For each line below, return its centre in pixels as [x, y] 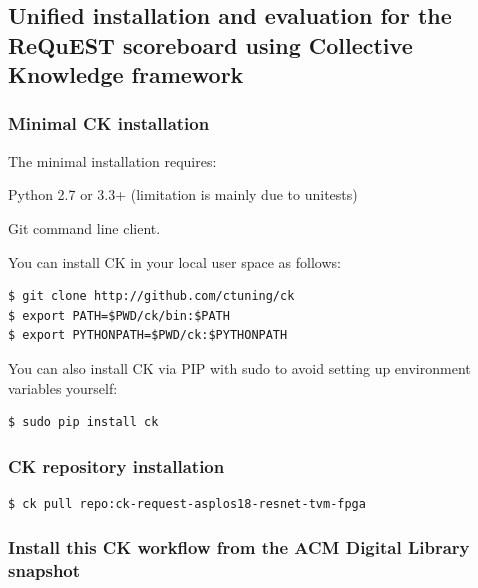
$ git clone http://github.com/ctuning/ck [151, 296]
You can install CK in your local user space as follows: [174, 261]
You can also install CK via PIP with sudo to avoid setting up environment [239, 367]
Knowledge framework [126, 74]
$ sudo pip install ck [83, 422]
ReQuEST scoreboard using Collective [210, 44]
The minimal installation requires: [112, 160]
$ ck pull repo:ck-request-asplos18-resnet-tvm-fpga [187, 503]
